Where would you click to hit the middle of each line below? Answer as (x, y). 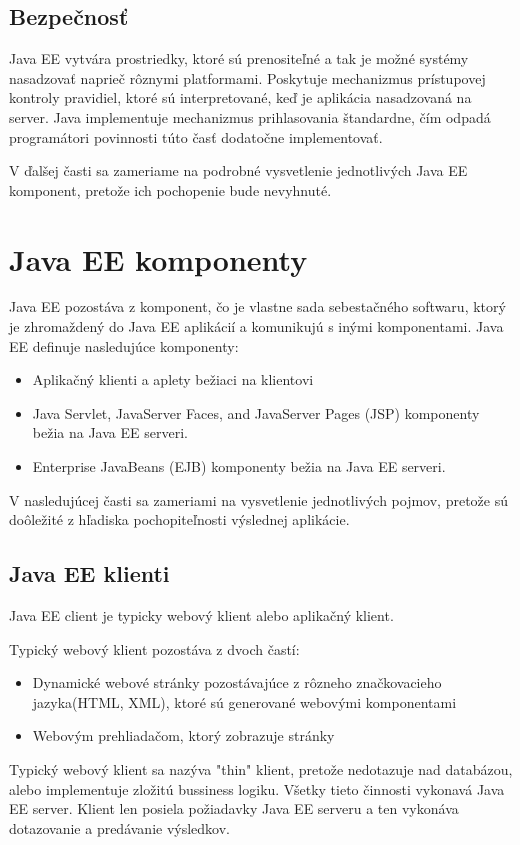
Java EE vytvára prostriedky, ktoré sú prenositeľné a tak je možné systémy (239, 58)
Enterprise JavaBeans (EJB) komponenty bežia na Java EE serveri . (239, 466)
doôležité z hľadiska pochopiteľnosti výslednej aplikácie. (179, 519)
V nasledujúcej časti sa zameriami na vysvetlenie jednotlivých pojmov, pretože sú (258, 499)
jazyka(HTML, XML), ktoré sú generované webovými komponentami (244, 701)
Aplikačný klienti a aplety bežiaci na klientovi (173, 379)
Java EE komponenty (158, 258)
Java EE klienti (89, 573)
